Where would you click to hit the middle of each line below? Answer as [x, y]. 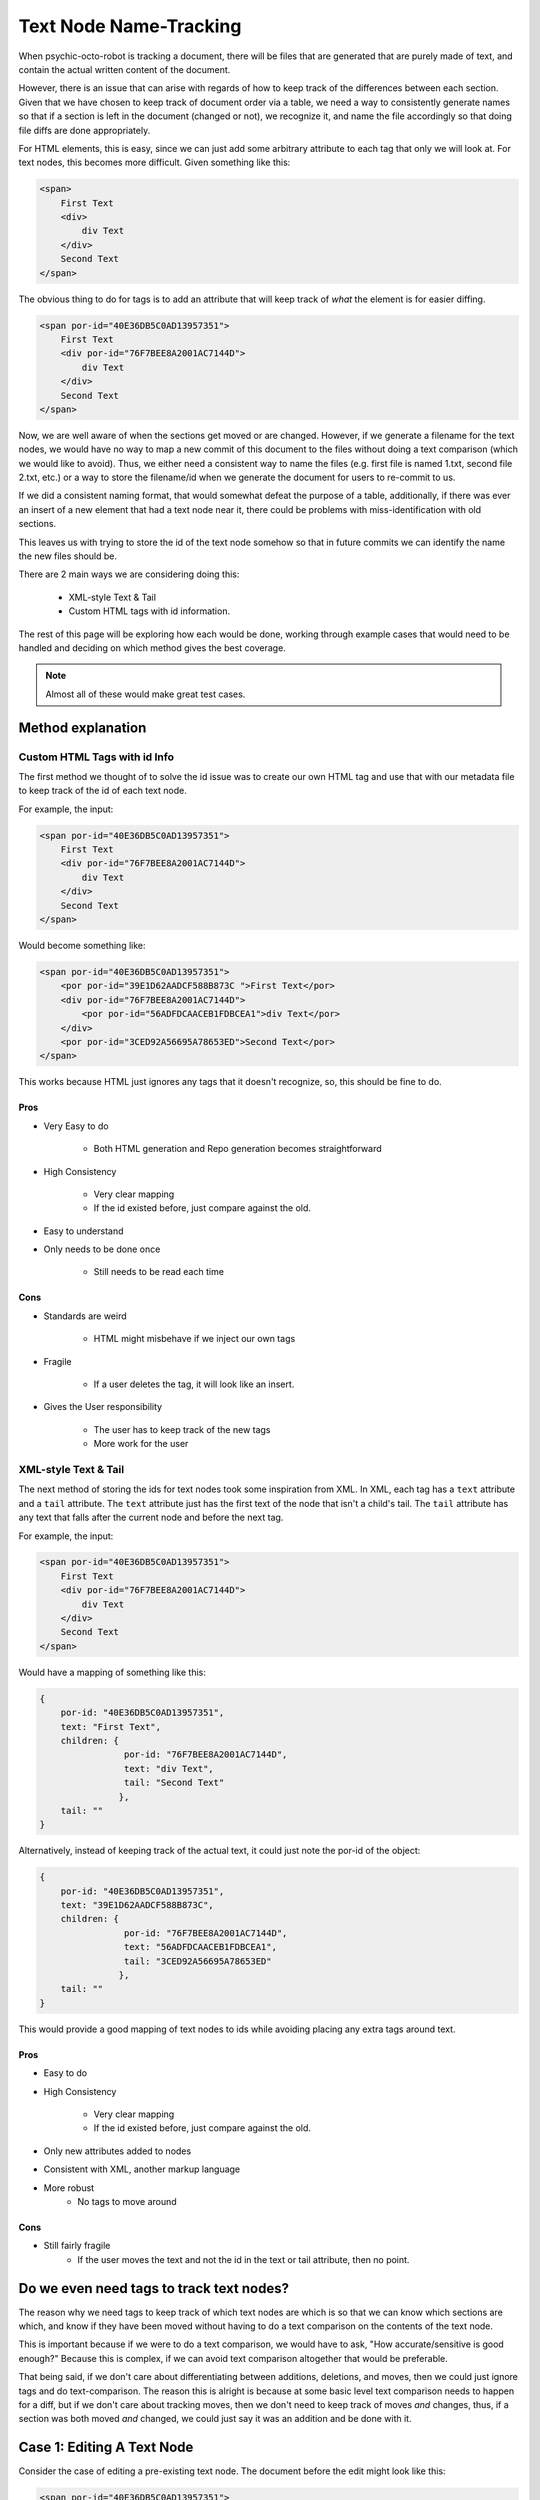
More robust [69, 2187]
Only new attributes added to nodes [117, 2151]
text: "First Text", [111, 1726]
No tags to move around [127, 2201]
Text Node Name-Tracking [130, 26]
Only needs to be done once [102, 1249]
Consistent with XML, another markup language [142, 2169]
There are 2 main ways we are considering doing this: [129, 574]
